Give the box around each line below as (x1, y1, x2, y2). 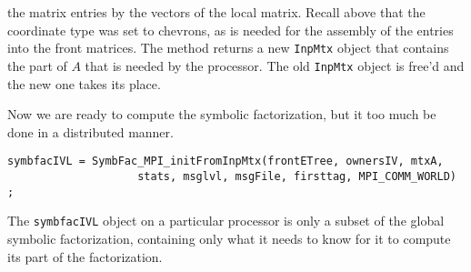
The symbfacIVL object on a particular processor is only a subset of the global (7, 211, 445, 230)
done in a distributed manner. (7, 122, 174, 141)
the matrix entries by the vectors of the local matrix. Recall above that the (7, 3, 426, 21)
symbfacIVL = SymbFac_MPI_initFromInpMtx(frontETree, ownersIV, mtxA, (7, 155, 444, 168)
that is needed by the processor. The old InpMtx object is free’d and (85, 55, 465, 75)
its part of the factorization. (7, 247, 163, 266)
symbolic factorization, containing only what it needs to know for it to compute (7, 228, 451, 247)
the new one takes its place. (7, 74, 161, 93)
